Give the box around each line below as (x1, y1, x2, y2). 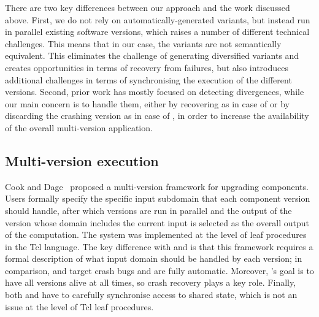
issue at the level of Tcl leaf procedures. (5, 300, 154, 313)
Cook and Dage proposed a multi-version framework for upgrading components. (5, 180, 309, 193)
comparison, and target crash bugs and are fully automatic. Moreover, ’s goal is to (5, 264, 314, 277)
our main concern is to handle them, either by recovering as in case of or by (5, 97, 290, 110)
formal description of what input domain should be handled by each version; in (5, 252, 302, 265)
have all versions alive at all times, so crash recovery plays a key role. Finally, (5, 276, 296, 289)
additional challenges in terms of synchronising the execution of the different (5, 73, 292, 86)
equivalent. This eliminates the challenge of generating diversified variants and (5, 49, 299, 62)
